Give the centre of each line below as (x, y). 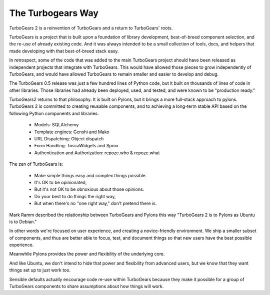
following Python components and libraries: (54, 113)
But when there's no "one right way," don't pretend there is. (95, 203)
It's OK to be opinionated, (60, 182)
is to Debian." (23, 222)
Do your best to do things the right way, (75, 196)
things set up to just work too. (40, 270)
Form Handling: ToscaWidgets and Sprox (76, 146)
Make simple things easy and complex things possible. (90, 175)
